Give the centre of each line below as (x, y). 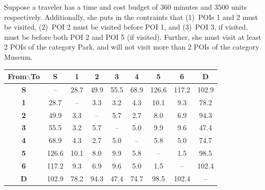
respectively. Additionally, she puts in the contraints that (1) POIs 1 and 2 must (131, 17)
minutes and (193, 7)
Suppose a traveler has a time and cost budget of (81, 7)
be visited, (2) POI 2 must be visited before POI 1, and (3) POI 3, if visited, (126, 27)
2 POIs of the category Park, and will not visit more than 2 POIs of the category (132, 47)
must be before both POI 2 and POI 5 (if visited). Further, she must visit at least (133, 37)
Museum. (18, 56)
